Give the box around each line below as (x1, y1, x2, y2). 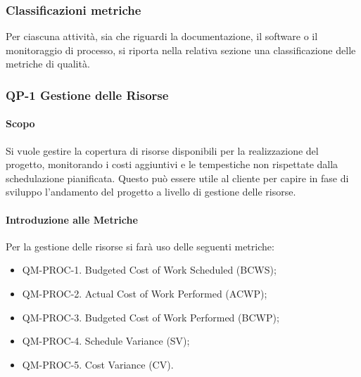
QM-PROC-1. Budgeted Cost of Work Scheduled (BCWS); (22, 262, 277, 277)
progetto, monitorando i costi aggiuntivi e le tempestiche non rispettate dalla (6, 157, 338, 172)
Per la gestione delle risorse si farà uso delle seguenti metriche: (6, 238, 274, 253)
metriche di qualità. (6, 56, 90, 71)
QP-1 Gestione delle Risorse (6, 86, 169, 103)
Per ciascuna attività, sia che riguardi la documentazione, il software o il (6, 29, 318, 44)
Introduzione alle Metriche (6, 212, 138, 226)
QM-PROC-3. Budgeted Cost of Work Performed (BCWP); (22, 309, 279, 324)
